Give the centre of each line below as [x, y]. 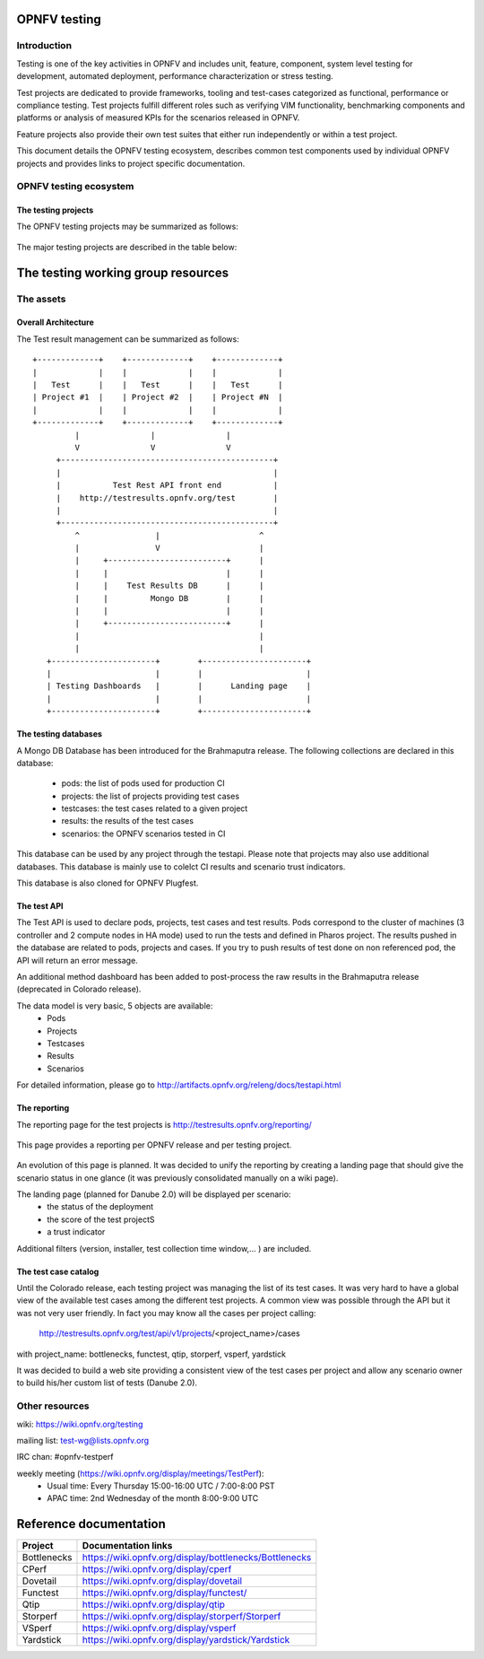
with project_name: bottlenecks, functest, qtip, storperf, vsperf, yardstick [151, 1354]
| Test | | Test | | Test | [158, 384]
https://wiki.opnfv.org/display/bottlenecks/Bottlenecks [197, 1558]
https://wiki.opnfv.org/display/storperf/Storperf [181, 1617]
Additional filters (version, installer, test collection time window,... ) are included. [164, 1248]
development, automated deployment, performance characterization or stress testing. [175, 76]
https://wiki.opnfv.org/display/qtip [154, 1604]
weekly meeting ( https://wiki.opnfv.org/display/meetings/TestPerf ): [140, 1473]
